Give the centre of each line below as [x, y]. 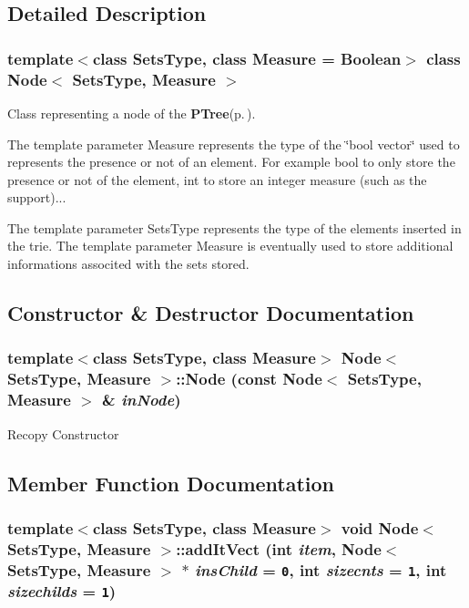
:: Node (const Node [249, 379]
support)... [37, 197]
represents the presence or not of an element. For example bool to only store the [231, 162]
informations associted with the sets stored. [128, 264]
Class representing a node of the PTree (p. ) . [132, 113]
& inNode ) [142, 400]
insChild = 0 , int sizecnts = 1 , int [321, 569]
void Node [380, 527]
